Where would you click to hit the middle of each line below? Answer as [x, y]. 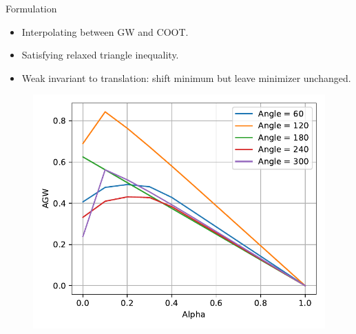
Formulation [31, 8]
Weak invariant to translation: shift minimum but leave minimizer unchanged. [186, 77]
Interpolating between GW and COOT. [105, 31]
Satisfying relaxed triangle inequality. [100, 55]
